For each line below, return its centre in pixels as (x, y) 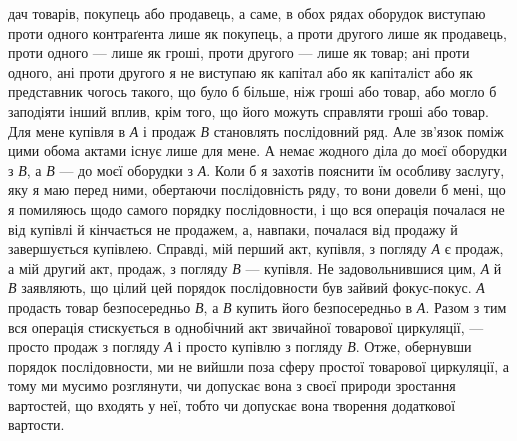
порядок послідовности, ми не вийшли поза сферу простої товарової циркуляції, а (258, 365)
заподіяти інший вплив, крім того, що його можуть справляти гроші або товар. (248, 110)
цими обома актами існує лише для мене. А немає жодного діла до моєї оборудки (258, 150)
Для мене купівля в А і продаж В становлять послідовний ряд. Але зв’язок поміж (256, 130)
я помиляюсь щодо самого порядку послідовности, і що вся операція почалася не (256, 208)
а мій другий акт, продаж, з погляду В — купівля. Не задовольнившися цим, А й (255, 267)
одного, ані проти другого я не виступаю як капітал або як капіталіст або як (240, 71)
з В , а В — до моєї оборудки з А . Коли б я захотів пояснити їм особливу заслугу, (256, 169)
